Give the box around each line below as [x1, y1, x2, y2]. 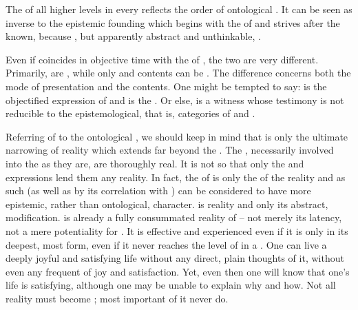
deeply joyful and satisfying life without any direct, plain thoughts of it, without [6, 251, 344, 265]
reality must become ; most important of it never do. [6, 291, 229, 305]
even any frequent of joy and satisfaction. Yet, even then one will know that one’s [6, 264, 350, 278]
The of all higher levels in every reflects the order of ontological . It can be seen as [6, 2, 352, 16]
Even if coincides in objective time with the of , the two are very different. [6, 52, 319, 66]
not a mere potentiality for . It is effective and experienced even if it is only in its [6, 223, 348, 238]
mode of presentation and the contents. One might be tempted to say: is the [6, 79, 327, 93]
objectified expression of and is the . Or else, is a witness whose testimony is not [6, 92, 344, 107]
